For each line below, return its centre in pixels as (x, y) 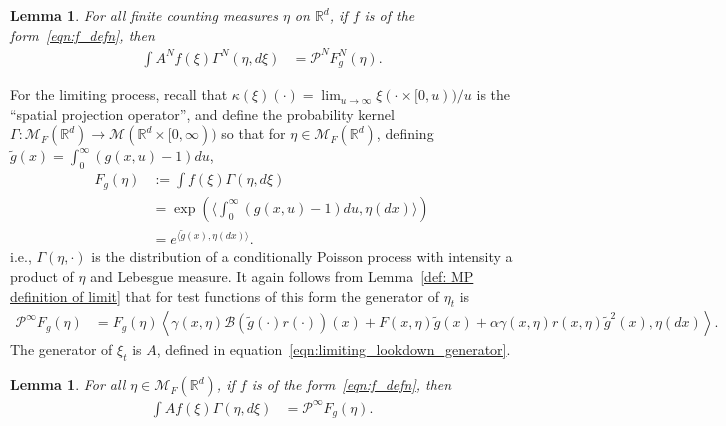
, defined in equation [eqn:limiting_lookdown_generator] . (333, 349)
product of (42, 275)
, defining (405, 133)
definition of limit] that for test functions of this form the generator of (224, 295)
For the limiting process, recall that (119, 94)
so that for (253, 133)
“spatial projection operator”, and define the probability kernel (202, 113)
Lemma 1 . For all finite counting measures (144, 15)
